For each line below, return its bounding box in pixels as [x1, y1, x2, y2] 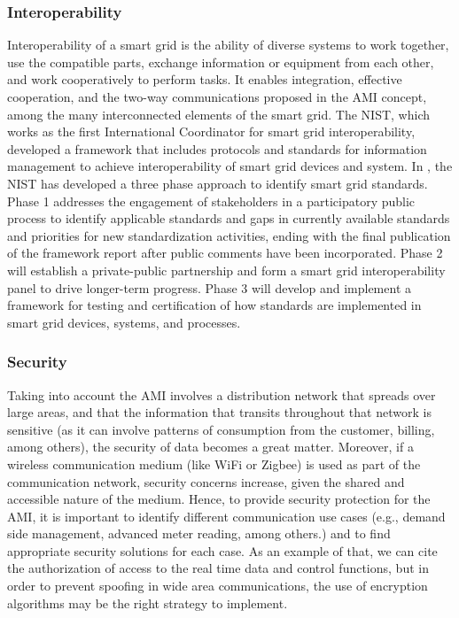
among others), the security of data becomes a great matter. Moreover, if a [7, 437, 414, 456]
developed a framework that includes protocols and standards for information [7, 139, 427, 158]
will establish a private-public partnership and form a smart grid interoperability [7, 260, 446, 279]
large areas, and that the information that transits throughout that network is [7, 403, 432, 421]
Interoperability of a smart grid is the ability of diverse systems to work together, [7, 35, 449, 54]
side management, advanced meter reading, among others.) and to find [7, 524, 391, 543]
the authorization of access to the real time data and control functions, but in [7, 559, 429, 577]
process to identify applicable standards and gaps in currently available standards [7, 209, 450, 228]
